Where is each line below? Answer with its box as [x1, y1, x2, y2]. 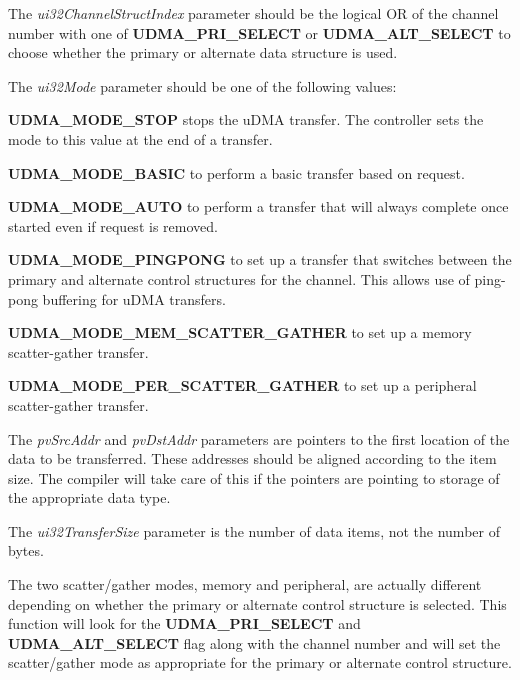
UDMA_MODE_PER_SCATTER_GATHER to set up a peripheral [8, 375, 477, 396]
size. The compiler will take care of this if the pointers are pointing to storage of [8, 467, 500, 488]
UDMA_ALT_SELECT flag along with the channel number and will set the [8, 632, 501, 653]
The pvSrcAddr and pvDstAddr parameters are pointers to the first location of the [8, 428, 510, 449]
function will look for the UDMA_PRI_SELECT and [8, 613, 361, 634]
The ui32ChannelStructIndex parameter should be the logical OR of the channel [8, 3, 499, 23]
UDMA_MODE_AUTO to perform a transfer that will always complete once [8, 196, 509, 217]
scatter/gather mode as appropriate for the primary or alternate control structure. [8, 652, 512, 673]
